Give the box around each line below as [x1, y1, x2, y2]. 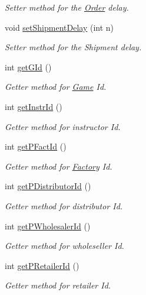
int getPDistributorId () [5, 180, 91, 192]
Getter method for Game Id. [5, 80, 107, 93]
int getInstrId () [5, 100, 62, 112]
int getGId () [5, 60, 52, 73]
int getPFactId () [5, 140, 67, 153]
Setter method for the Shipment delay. [5, 41, 142, 53]
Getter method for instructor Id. [5, 120, 121, 132]
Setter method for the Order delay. [5, 1, 129, 13]
